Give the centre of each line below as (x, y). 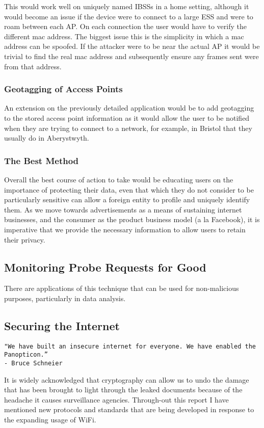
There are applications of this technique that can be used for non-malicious (122, 288)
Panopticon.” (26, 355)
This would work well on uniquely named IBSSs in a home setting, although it (127, 6)
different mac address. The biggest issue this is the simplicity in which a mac (124, 36)
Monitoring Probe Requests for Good (105, 267)
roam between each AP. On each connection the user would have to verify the (125, 26)
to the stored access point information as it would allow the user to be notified (127, 117)
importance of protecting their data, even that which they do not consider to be (129, 189)
